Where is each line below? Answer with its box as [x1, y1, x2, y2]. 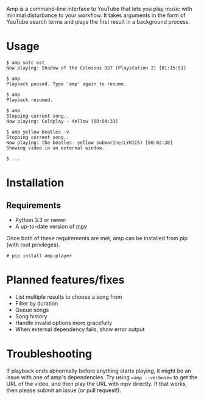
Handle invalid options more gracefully [15, 319, 113, 326]
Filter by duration [15, 299, 58, 307]
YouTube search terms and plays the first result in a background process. [6, 18, 191, 25]
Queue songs [15, 306, 49, 313]
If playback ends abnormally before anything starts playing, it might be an [6, 367, 192, 374]
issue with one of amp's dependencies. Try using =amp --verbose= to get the [6, 373, 198, 380]
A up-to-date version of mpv [15, 223, 87, 230]
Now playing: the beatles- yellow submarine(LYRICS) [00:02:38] [6, 140, 173, 146]
